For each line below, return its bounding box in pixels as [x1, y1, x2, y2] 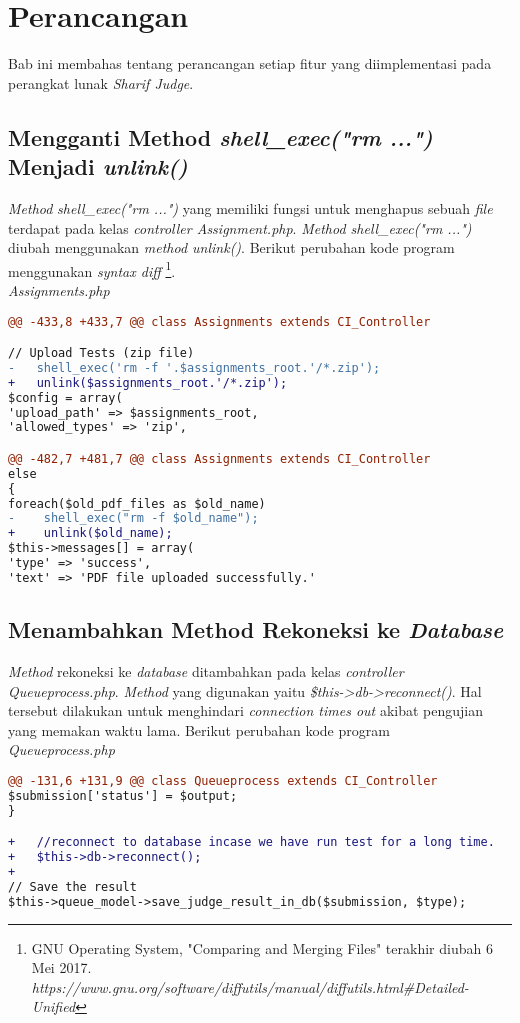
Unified [31, 996, 76, 1017]
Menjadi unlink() [8, 151, 188, 182]
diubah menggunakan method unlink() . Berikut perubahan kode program [8, 237, 455, 258]
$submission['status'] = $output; [8, 788, 238, 803]
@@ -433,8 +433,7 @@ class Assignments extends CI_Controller [8, 314, 431, 329]
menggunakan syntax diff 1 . [8, 257, 176, 281]
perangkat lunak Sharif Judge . [8, 72, 194, 93]
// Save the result [8, 879, 137, 894]
